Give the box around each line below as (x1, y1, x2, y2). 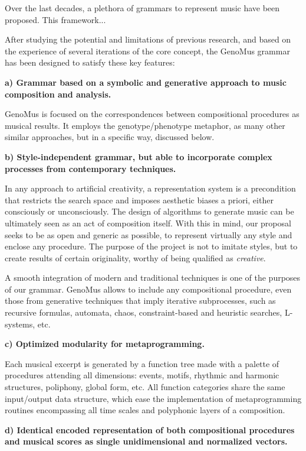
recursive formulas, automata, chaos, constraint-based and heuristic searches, (5, 306, 282, 319)
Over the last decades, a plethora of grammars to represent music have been (5, 2, 280, 14)
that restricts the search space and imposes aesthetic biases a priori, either (5, 193, 274, 206)
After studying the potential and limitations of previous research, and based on (5, 33, 291, 46)
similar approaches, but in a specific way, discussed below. (5, 131, 215, 143)
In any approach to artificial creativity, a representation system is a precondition (5, 182, 296, 194)
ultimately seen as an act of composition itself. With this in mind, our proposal (5, 216, 291, 229)
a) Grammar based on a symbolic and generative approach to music (5, 76, 287, 88)
